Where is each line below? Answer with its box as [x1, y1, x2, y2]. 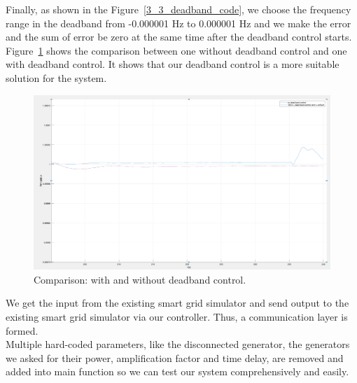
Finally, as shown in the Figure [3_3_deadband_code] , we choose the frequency [6, 2, 351, 16]
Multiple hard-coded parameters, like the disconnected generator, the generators [6, 337, 350, 351]
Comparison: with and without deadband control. [34, 272, 246, 286]
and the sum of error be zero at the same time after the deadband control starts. [6, 29, 352, 44]
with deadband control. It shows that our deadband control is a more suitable [6, 57, 339, 71]
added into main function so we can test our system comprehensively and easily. [6, 364, 349, 379]
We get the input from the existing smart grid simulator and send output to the [6, 295, 349, 310]
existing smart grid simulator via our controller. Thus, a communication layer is [6, 309, 348, 324]
